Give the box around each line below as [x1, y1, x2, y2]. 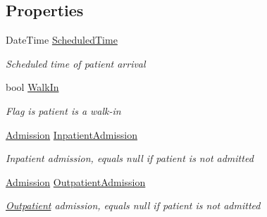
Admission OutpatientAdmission [6, 174, 146, 189]
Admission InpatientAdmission [6, 127, 137, 142]
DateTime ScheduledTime [6, 32, 118, 47]
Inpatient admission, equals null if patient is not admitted [6, 151, 254, 166]
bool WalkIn [6, 80, 59, 94]
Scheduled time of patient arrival [6, 56, 146, 70]
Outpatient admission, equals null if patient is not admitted [6, 198, 261, 213]
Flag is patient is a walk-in [6, 103, 121, 118]
